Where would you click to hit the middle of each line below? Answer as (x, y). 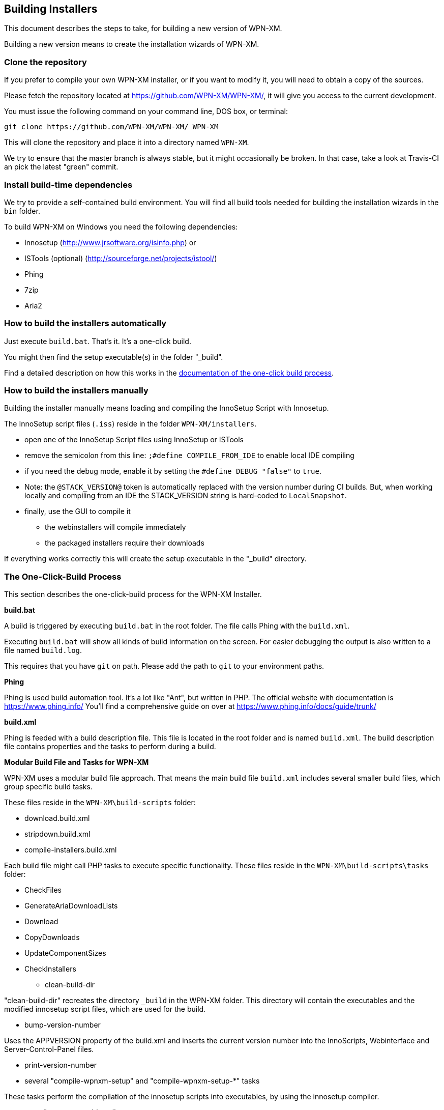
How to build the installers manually (76, 391)
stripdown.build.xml (57, 834)
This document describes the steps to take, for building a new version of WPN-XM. (143, 29)
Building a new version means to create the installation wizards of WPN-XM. (132, 44)
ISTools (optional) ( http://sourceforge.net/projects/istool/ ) (121, 258)
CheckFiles (43, 890)
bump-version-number (63, 1025)
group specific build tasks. (48, 787)
